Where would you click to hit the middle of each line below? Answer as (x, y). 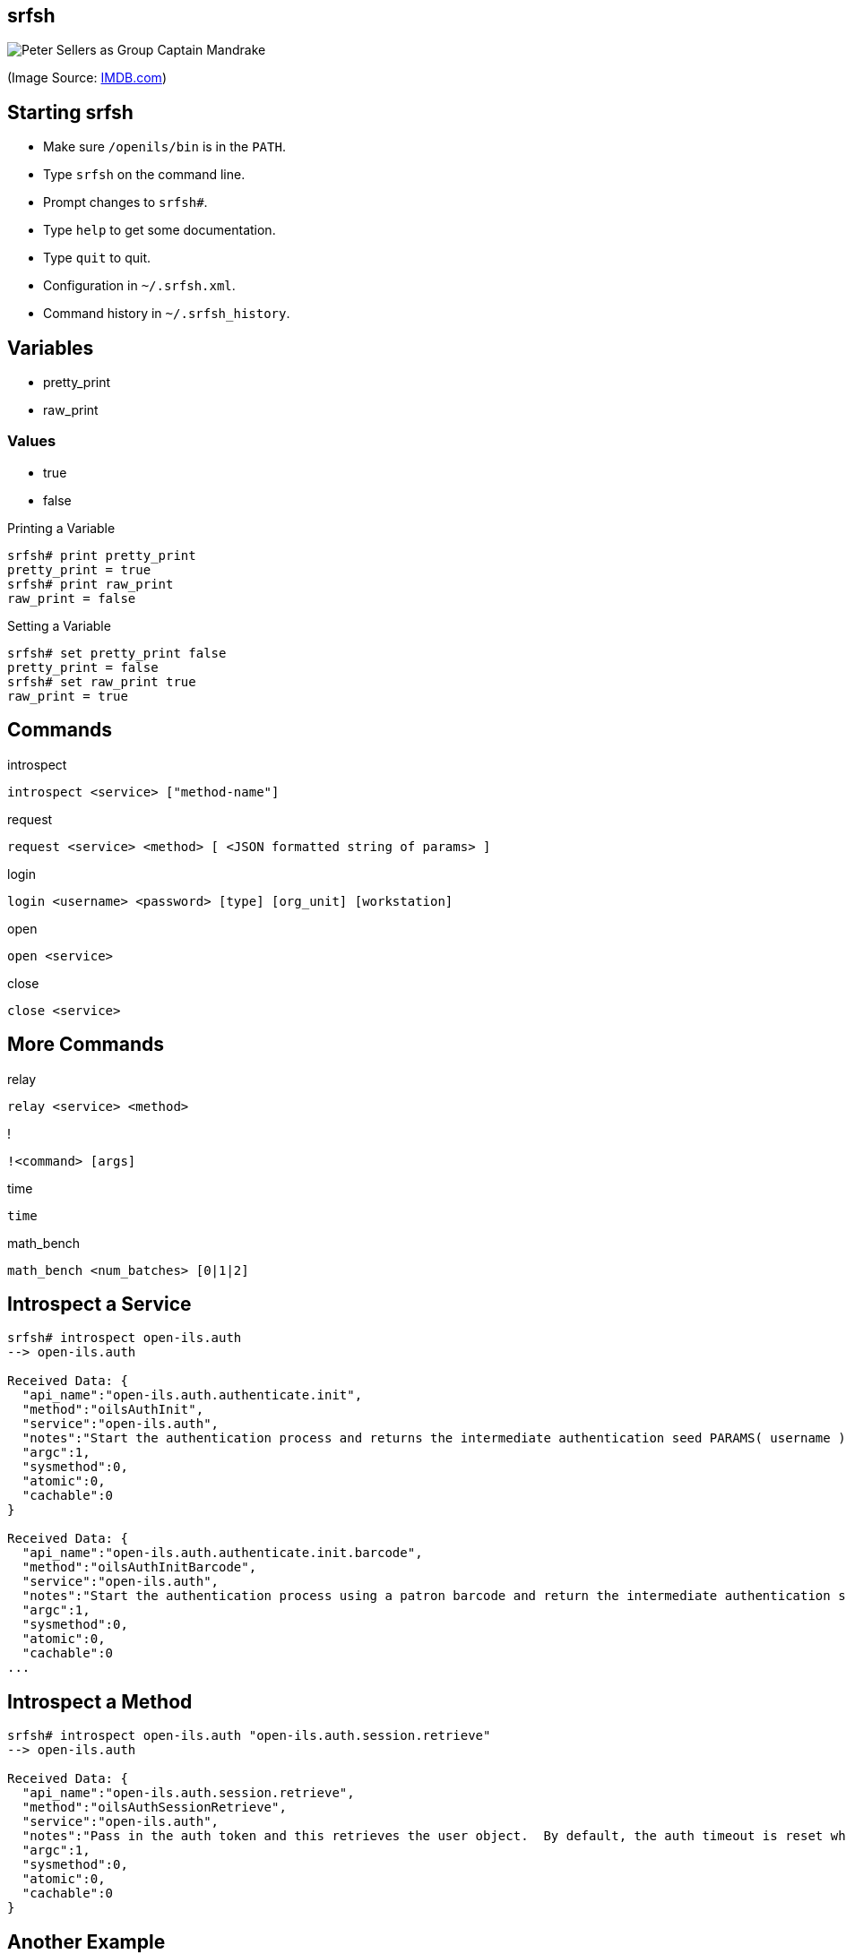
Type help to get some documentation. (160, 230)
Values (32, 441)
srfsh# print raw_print (91, 584)
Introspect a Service (99, 1304)
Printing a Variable (61, 528)
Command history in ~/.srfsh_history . (167, 314)
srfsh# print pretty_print (102, 555)
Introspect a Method (100, 1701)
